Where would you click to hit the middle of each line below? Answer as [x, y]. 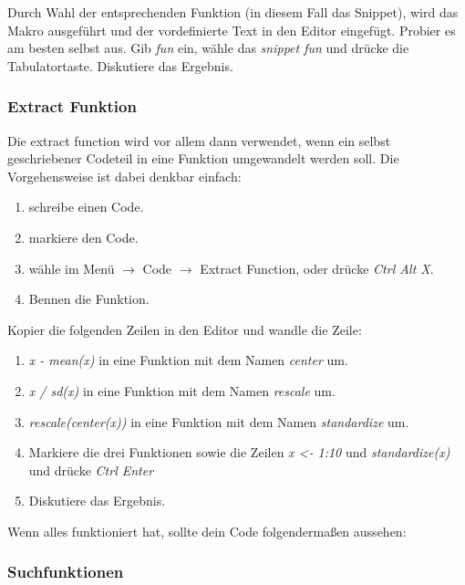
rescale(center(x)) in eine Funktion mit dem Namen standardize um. [219, 421]
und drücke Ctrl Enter [91, 470]
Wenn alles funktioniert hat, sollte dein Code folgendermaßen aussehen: [207, 531]
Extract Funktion [72, 106]
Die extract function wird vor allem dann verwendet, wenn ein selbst [199, 140]
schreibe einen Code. [86, 207]
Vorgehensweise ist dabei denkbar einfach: [124, 176]
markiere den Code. [83, 237]
